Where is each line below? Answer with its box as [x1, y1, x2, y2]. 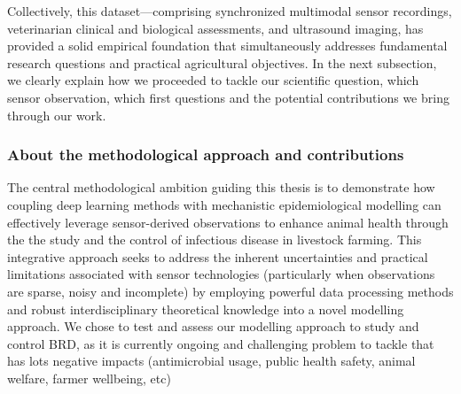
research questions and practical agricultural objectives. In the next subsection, [7, 53, 437, 72]
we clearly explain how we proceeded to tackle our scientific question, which [7, 71, 419, 89]
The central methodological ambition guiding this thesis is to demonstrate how [7, 178, 435, 197]
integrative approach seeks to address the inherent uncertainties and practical [7, 247, 428, 266]
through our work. [7, 105, 106, 124]
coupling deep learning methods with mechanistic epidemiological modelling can [7, 195, 441, 213]
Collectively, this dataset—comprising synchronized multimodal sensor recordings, [7, 2, 452, 19]
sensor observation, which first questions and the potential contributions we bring [7, 88, 449, 106]
